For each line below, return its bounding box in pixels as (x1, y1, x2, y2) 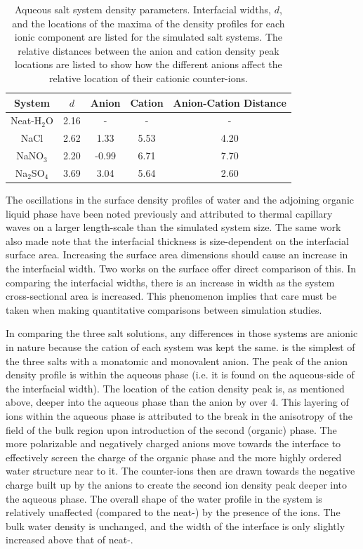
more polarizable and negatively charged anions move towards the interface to (6, 436, 341, 451)
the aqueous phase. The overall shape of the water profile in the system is (6, 491, 322, 505)
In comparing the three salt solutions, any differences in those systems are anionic (6, 326, 358, 340)
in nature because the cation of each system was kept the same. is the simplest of (6, 339, 355, 354)
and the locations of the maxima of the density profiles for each (12, 15, 285, 30)
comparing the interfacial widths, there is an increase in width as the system (6, 274, 335, 289)
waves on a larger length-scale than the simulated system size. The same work (6, 220, 341, 234)
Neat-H (11, 113, 42, 128)
